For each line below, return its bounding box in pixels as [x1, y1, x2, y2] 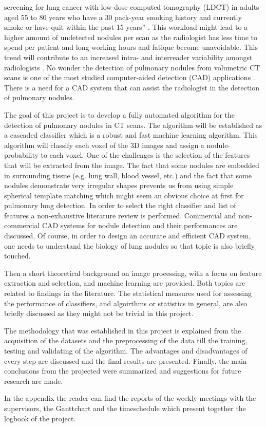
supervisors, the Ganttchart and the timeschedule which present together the [4, 402, 246, 413]
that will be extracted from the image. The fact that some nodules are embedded [4, 159, 259, 170]
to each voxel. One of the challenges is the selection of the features [41, 150, 250, 160]
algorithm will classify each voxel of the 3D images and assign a [4, 139, 204, 150]
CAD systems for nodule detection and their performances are [42, 220, 238, 231]
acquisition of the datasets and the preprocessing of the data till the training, [4, 335, 248, 346]
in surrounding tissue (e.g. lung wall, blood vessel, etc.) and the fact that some [4, 170, 252, 180]
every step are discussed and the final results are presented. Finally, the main [4, 355, 247, 366]
